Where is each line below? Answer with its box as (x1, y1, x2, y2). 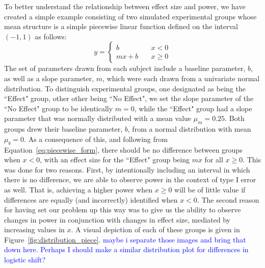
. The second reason (197, 194, 259, 205)
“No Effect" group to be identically (4, 103, 113, 113)
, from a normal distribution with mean (127, 124, 251, 134)
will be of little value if (174, 184, 246, 194)
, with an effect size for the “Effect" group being (40, 154, 190, 165)
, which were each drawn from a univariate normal (102, 72, 260, 83)
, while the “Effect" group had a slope (134, 103, 252, 113)
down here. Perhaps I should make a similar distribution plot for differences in (4, 244, 249, 255)
